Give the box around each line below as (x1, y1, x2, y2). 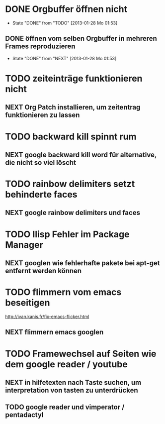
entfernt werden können (5, 267, 82, 275)
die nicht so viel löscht (5, 158, 76, 167)
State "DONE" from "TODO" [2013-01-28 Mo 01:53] (12, 20, 118, 26)
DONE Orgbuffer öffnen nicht (5, 3, 128, 15)
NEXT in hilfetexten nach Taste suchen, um (5, 378, 142, 387)
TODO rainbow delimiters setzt (5, 178, 135, 190)
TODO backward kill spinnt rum (5, 131, 137, 142)
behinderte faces (5, 189, 78, 200)
